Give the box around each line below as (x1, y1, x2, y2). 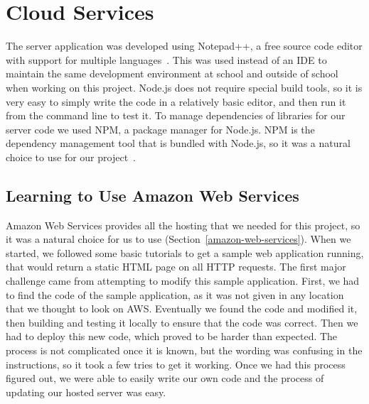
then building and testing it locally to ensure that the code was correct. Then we (6, 315, 358, 329)
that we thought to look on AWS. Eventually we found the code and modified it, (6, 301, 358, 316)
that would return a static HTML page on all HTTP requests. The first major (6, 259, 346, 274)
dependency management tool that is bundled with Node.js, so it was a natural (6, 136, 351, 151)
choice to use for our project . (6, 149, 136, 164)
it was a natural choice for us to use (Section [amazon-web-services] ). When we (6, 231, 351, 246)
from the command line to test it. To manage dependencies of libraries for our (6, 108, 346, 123)
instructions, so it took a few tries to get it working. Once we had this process (6, 356, 346, 371)
